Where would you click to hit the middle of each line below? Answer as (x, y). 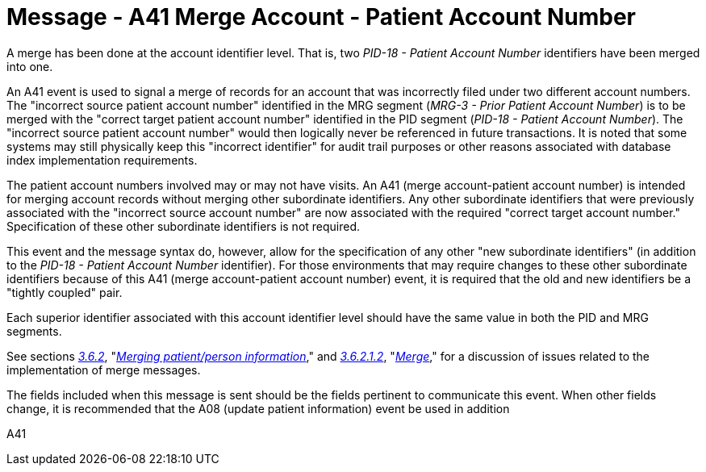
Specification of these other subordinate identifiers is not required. (184, 226)
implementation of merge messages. (104, 370)
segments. (34, 331)
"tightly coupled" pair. (65, 292)
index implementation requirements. (102, 160)
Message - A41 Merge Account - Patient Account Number (322, 17)
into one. (30, 66)
